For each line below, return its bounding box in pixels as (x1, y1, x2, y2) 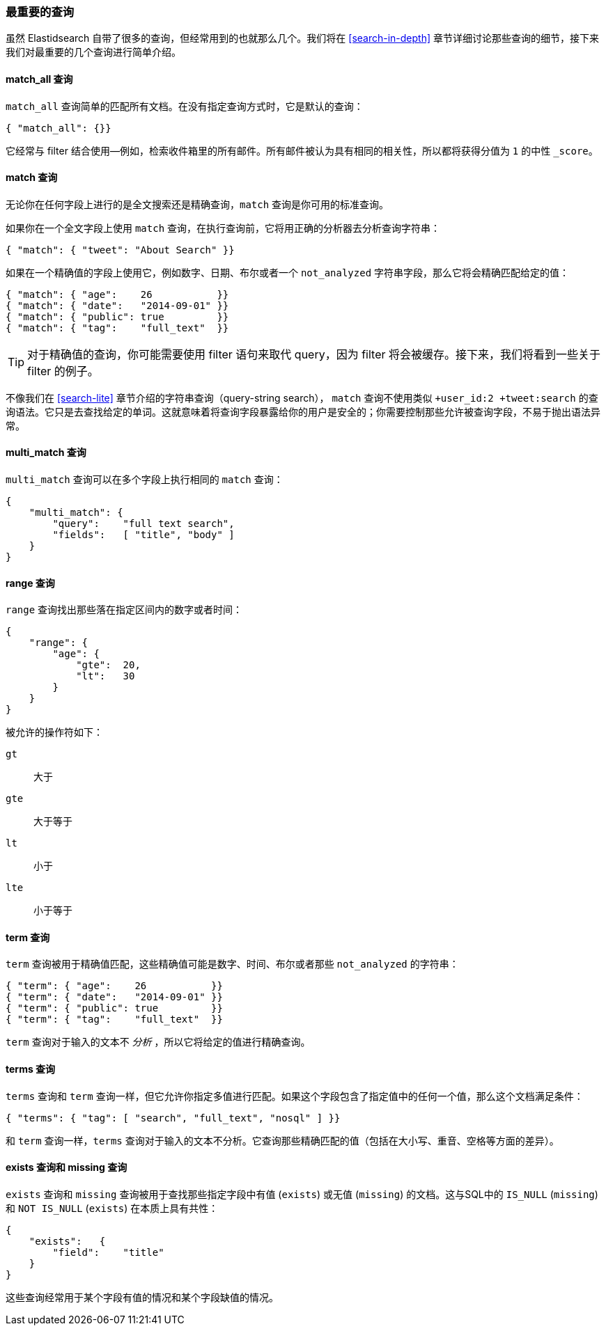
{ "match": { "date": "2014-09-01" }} (6, 299, 229, 311)
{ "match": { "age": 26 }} (6, 288, 229, 300)
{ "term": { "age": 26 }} (6, 980, 223, 992)
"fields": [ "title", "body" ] (52, 529, 235, 541)
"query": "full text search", (52, 518, 235, 530)
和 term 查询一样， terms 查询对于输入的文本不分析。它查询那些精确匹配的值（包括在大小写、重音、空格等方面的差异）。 (6, 1134, 559, 1147)
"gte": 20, (76, 659, 141, 671)
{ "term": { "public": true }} (6, 1002, 223, 1014)
